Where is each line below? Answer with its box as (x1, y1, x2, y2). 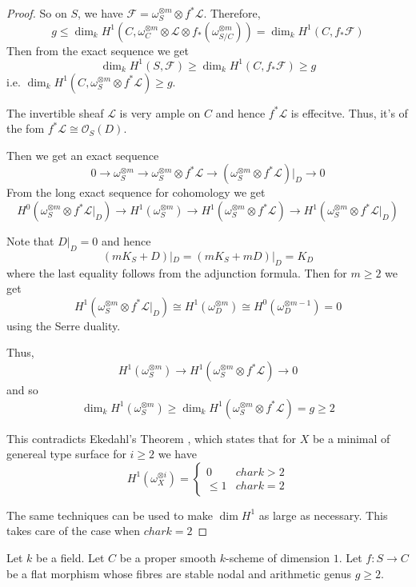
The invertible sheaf (6, 104, 104, 121)
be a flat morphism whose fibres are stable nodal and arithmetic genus (6, 565, 352, 581)
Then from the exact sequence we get (6, 42, 189, 58)
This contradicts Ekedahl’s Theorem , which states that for (6, 429, 296, 446)
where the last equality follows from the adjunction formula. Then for (6, 264, 347, 281)
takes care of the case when (6, 522, 140, 539)
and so (6, 381, 38, 398)
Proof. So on (6, 5, 67, 21)
